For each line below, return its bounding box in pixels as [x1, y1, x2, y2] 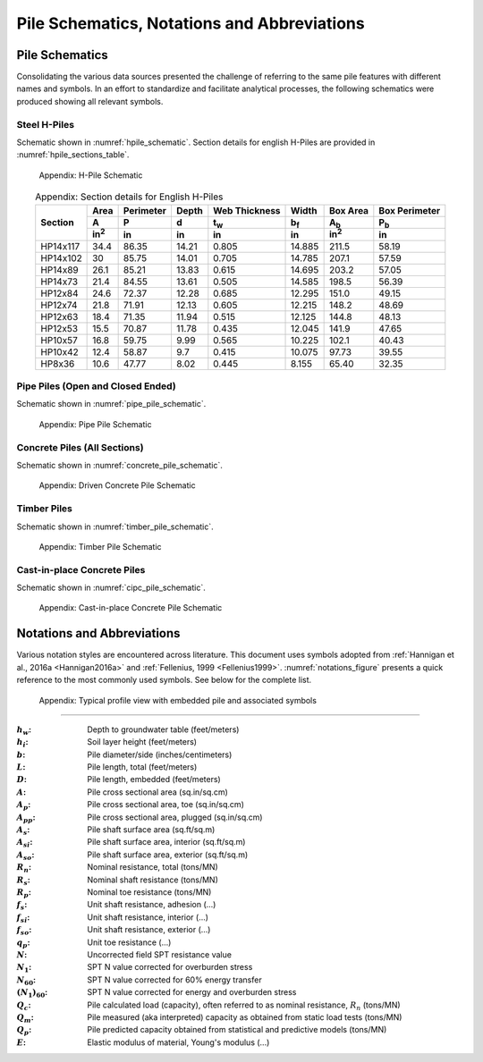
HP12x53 [40, 322, 79, 334]
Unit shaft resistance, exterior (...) [87, 924, 211, 935]
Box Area [328, 204, 369, 216]
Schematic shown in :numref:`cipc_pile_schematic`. [16, 582, 206, 594]
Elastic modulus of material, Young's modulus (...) [87, 1037, 270, 1048]
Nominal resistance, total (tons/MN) [87, 862, 218, 872]
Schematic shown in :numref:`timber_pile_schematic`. [16, 521, 214, 532]
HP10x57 [40, 333, 78, 346]
